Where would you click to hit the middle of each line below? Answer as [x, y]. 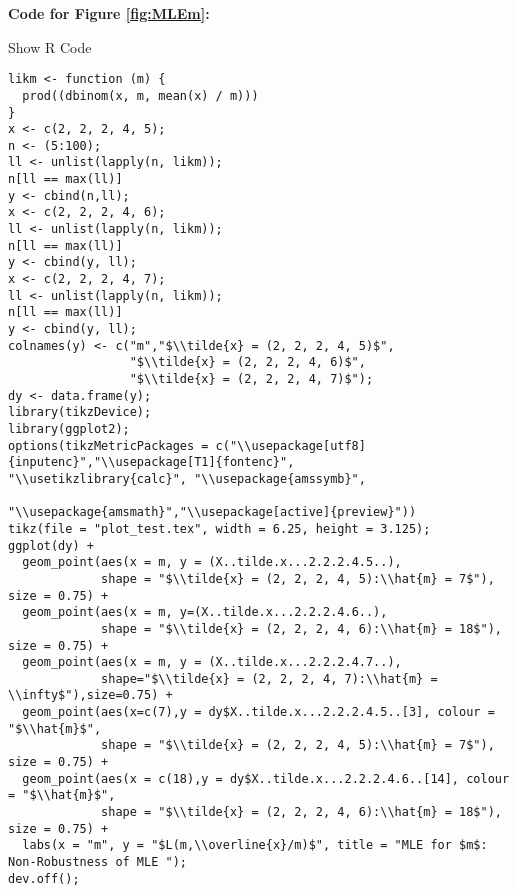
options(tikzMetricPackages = [108, 445]
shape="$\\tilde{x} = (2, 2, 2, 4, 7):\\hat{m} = [269, 678]
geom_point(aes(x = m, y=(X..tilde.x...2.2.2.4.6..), [205, 612]
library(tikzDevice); [80, 412]
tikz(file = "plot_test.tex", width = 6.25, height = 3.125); [219, 528]
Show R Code [50, 46]
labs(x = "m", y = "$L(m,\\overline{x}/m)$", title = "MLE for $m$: [255, 845]
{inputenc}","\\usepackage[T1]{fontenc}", [151, 462]
